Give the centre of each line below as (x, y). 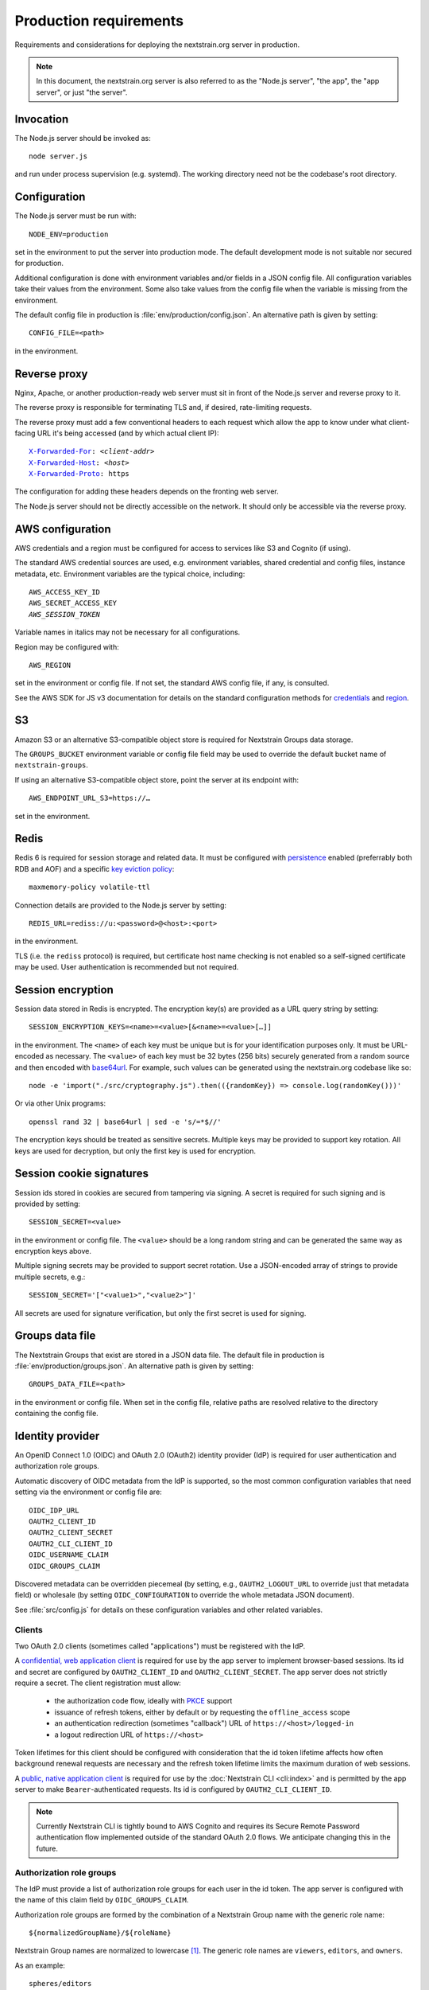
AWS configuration (63, 529)
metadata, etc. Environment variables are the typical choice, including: (130, 574)
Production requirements (99, 21)
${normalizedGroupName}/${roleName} (100, 1933)
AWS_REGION (50, 665)
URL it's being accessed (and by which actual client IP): (128, 433)
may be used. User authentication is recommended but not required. (127, 967)
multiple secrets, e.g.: (50, 1277)
